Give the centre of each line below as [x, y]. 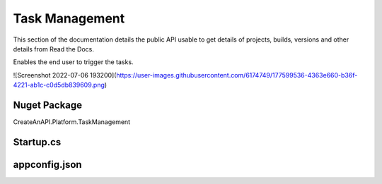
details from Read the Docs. [54, 49]
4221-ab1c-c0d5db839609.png [59, 85]
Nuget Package [48, 105]
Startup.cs [37, 142]
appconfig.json [47, 165]
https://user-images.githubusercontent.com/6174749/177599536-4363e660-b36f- [237, 75]
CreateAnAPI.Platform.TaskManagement [72, 122]
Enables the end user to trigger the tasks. [73, 62]
